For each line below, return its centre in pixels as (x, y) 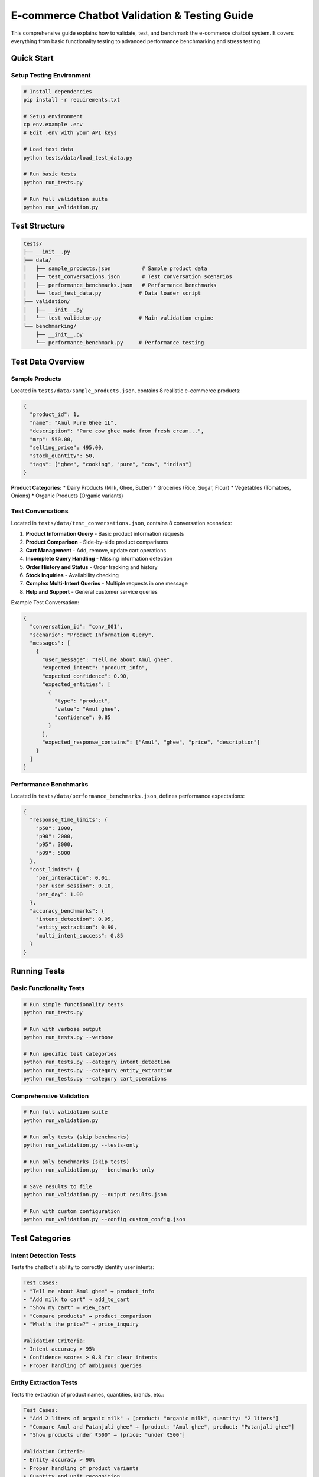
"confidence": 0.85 (82, 717)
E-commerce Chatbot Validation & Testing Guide (132, 15)
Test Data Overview (48, 361)
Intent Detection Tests (43, 1255)
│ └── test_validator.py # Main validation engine (118, 318)
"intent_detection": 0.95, (75, 919)
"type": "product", (82, 701)
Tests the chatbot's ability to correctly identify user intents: (83, 1267)
